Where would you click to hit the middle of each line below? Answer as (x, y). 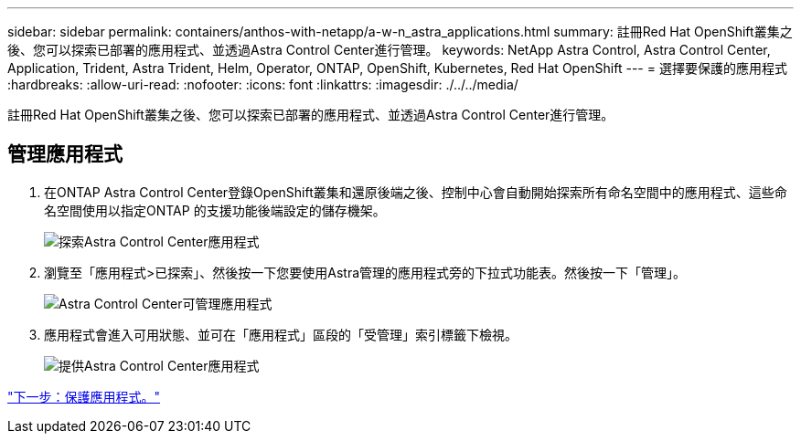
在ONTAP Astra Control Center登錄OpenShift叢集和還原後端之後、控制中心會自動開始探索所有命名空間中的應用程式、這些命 (416, 192)
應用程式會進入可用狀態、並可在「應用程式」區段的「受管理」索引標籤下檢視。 (281, 334)
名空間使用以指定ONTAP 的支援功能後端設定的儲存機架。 (215, 210)
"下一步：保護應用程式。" (84, 396)
